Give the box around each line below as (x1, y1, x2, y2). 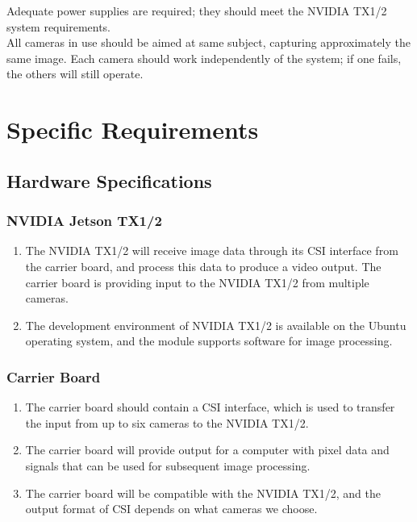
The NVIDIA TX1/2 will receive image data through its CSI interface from (25, 242, 398, 259)
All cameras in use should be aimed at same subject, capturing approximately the (6, 34, 411, 51)
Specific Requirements (6, 113, 259, 146)
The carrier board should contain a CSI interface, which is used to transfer (25, 399, 395, 416)
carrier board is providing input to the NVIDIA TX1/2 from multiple (25, 274, 369, 290)
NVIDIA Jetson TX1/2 (6, 211, 162, 231)
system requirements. (6, 18, 111, 35)
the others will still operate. (6, 65, 144, 82)
